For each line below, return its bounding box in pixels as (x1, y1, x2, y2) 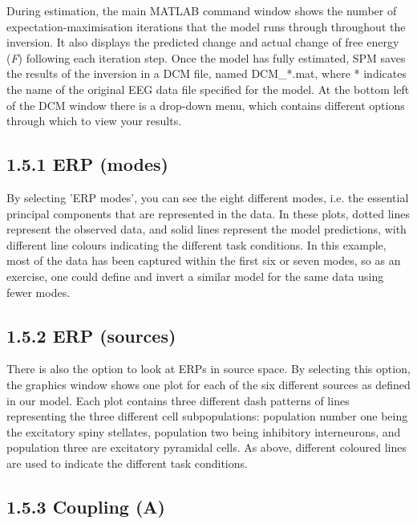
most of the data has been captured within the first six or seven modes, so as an (6, 252, 401, 269)
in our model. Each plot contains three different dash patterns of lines (6, 392, 350, 408)
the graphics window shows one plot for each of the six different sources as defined (6, 376, 411, 392)
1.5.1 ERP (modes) (6, 152, 168, 177)
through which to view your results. (6, 112, 182, 129)
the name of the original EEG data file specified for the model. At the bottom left (6, 80, 410, 97)
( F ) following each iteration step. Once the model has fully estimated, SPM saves (6, 49, 406, 66)
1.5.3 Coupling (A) (6, 494, 165, 518)
